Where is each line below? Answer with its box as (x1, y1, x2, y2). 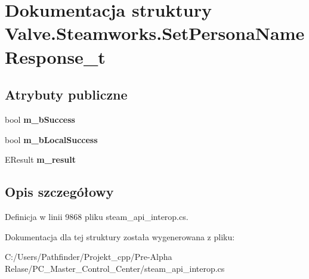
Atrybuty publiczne (5, 85, 128, 104)
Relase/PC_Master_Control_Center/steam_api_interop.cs (5, 262, 225, 274)
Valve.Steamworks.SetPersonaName (5, 21, 305, 45)
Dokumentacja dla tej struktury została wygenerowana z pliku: (5, 230, 235, 243)
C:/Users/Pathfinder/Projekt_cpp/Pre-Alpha (5, 250, 172, 263)
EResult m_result (5, 153, 76, 166)
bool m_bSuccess (5, 113, 75, 125)
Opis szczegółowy (5, 182, 114, 201)
